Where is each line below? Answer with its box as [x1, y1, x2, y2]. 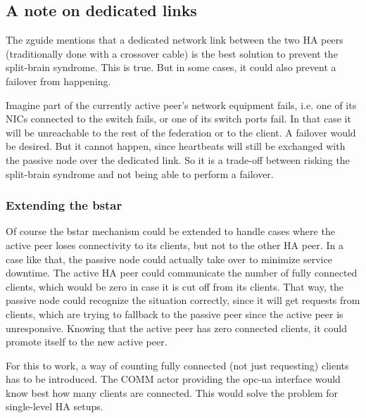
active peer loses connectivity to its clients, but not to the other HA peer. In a [6, 237, 343, 252]
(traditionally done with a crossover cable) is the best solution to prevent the [6, 46, 338, 61]
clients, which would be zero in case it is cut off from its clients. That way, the [6, 279, 343, 293]
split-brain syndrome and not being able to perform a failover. [6, 166, 274, 181]
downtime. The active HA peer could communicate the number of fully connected [6, 265, 358, 280]
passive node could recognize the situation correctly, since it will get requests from [6, 293, 360, 308]
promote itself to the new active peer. [6, 334, 168, 349]
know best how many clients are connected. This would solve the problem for [6, 385, 339, 400]
